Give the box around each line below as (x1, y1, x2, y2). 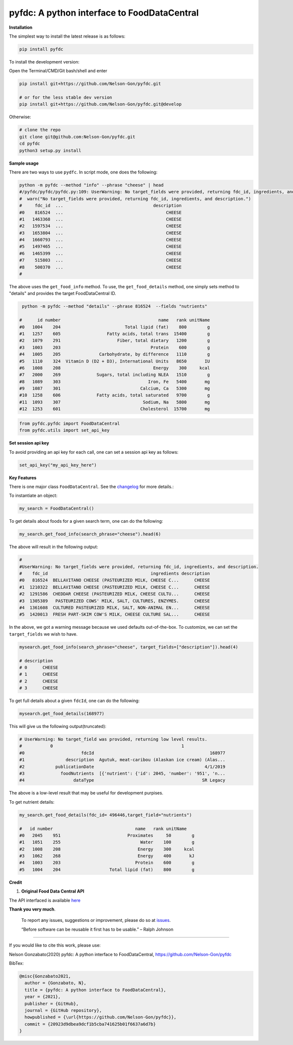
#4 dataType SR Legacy (19, 777, 226, 783)
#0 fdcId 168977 (19, 750, 226, 756)
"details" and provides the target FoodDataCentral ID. (9, 291, 117, 297)
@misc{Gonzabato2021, (19, 973, 71, 979)
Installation (9, 24, 33, 30)
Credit (9, 879, 22, 885)
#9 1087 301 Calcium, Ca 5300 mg (19, 386, 210, 391)
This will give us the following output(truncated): (9, 724, 107, 729)
